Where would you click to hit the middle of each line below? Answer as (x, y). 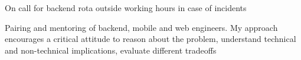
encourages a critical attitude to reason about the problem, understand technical (150, 39)
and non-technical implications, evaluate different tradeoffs (111, 50)
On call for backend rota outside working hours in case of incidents (126, 8)
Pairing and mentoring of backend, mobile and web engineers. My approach (141, 27)
